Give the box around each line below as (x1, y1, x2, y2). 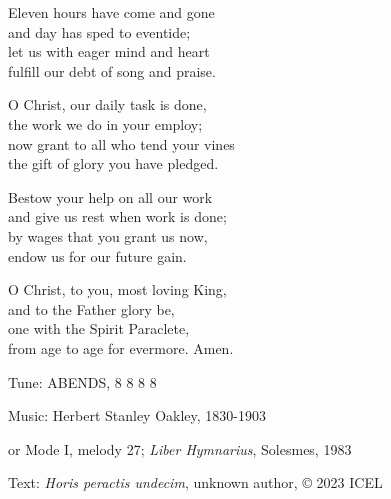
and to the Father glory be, (8, 298, 175, 319)
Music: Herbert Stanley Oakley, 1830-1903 (8, 405, 267, 426)
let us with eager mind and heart (8, 41, 210, 62)
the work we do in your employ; (8, 113, 203, 134)
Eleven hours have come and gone (8, 2, 215, 22)
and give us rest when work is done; (8, 206, 227, 227)
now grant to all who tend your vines (8, 133, 235, 154)
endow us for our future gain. (8, 245, 187, 266)
